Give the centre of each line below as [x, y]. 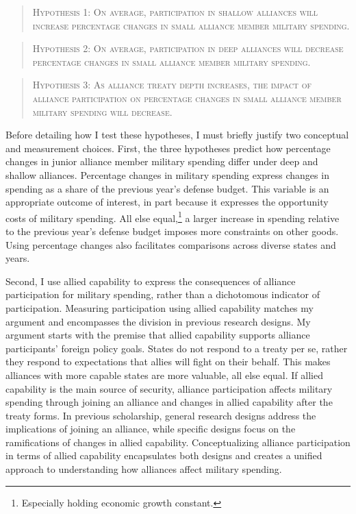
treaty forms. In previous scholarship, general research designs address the [161, 415]
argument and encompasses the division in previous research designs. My [158, 321]
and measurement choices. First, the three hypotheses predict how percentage [168, 148]
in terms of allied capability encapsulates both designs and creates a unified [164, 455]
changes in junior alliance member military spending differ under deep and [162, 161]
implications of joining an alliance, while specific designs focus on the [151, 429]
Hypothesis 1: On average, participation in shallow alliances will [175, 12]
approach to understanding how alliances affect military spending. [144, 469]
